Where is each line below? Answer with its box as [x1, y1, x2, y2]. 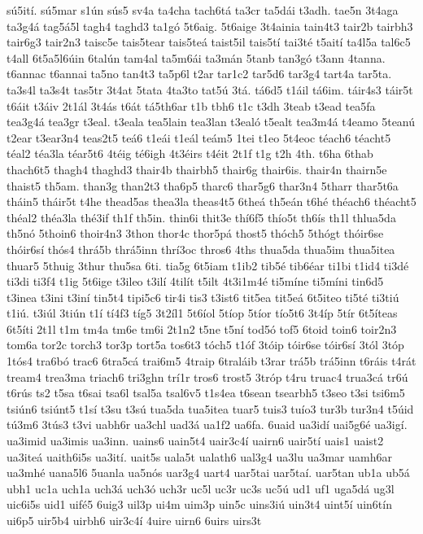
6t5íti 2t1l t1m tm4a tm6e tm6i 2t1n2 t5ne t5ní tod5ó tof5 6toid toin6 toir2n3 [7, 320, 397, 337]
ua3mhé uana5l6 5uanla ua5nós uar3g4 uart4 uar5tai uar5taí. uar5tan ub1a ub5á [7, 464, 410, 481]
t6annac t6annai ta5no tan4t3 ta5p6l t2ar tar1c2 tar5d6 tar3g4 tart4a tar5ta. [7, 65, 392, 82]
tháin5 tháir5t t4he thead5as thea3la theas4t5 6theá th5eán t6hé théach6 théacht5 [7, 193, 416, 210]
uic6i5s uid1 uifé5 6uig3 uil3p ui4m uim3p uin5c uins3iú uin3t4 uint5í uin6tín [7, 496, 392, 513]
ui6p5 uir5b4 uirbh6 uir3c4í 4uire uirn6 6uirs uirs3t [7, 512, 262, 528]
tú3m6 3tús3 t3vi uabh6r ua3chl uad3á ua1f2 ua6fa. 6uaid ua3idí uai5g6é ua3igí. [7, 416, 408, 433]
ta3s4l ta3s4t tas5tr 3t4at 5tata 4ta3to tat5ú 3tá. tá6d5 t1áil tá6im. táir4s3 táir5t [7, 81, 413, 98]
